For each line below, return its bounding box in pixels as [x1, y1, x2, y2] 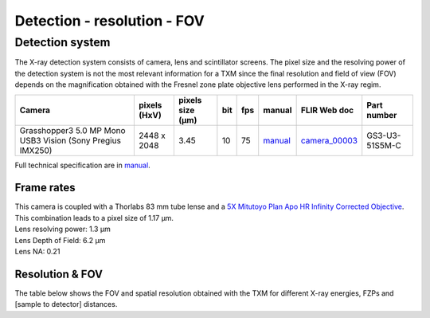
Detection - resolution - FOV [14, 12, 205, 29]
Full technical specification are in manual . [14, 160, 150, 170]
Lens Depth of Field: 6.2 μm [14, 235, 106, 245]
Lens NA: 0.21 [14, 247, 61, 257]
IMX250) [19, 144, 53, 155]
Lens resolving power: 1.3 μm [14, 224, 111, 234]
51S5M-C [366, 139, 401, 151]
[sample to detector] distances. [14, 300, 118, 309]
